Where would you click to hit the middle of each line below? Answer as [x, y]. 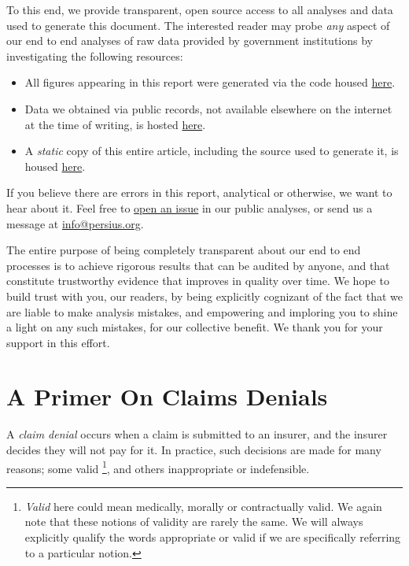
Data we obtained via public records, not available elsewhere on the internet [208, 108]
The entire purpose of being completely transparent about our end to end [184, 250]
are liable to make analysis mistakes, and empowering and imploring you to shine [202, 311]
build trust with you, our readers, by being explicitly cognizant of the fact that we [204, 296]
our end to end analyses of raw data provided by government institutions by [190, 41]
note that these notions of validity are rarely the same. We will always [194, 522]
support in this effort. [58, 342]
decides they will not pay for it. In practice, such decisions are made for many [194, 449]
